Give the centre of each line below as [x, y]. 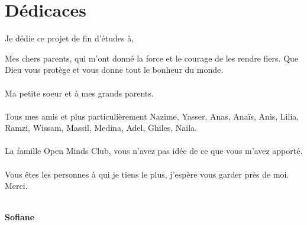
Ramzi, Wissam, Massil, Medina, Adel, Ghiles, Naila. [101, 128]
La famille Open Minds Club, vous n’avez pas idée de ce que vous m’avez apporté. [154, 151]
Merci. [16, 186]
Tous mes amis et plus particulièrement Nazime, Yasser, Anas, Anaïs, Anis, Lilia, [152, 116]
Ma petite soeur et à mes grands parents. [79, 93]
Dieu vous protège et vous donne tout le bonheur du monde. [114, 70]
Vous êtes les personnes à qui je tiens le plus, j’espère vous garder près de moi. [147, 174]
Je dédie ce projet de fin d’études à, [70, 38]
